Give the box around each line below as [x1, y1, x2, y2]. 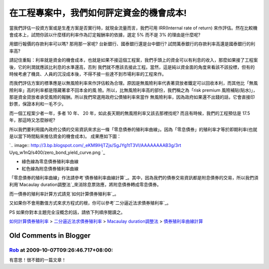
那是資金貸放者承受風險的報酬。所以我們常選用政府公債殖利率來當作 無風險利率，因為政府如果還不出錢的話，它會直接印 [9, 94, 255, 100]
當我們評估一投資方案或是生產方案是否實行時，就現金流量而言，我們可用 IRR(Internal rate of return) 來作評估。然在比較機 [9, 25, 258, 31]
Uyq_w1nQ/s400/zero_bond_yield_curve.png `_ [9, 149, 106, 155]
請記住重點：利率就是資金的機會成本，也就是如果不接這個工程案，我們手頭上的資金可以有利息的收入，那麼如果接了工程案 [9, 57, 258, 63]
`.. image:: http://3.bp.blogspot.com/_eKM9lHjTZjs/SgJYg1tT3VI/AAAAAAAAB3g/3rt [9, 142, 181, 148]
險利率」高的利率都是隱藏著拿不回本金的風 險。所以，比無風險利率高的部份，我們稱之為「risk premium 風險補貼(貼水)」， [9, 87, 258, 93]
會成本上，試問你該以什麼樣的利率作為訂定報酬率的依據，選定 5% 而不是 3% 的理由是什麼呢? [9, 31, 201, 37]
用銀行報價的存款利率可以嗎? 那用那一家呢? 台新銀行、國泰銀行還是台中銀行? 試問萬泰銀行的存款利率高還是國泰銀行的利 [9, 41, 256, 47]
